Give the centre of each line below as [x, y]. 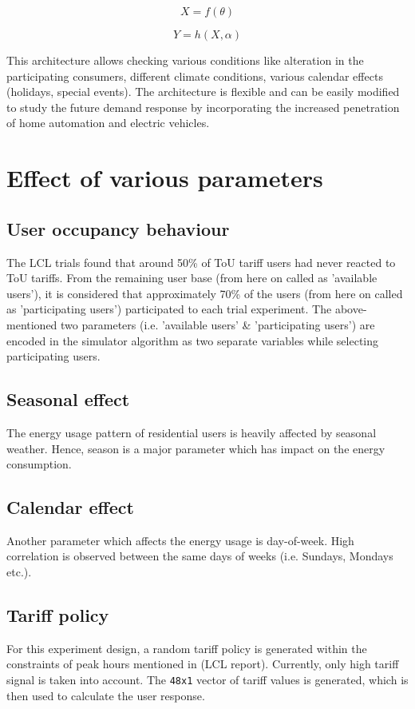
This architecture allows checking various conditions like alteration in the [185, 60]
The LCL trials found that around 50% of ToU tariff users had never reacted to [201, 262]
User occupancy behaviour [118, 228]
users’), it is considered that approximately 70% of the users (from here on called [205, 293]
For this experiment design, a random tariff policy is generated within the [187, 648]
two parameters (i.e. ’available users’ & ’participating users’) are [218, 324]
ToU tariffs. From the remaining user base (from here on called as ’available [192, 278]
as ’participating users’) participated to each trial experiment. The [169, 309]
